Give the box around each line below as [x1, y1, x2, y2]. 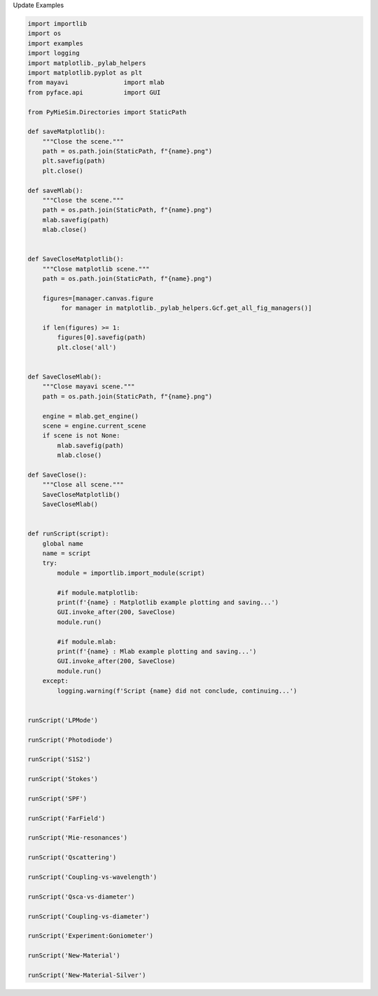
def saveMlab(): [27, 186, 84, 194]
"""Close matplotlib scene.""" [42, 265, 150, 273]
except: [42, 677, 69, 685]
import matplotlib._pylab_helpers [27, 59, 146, 67]
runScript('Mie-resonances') [27, 834, 128, 842]
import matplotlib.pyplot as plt [27, 69, 143, 76]
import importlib [27, 20, 87, 27]
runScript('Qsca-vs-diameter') [27, 892, 136, 901]
